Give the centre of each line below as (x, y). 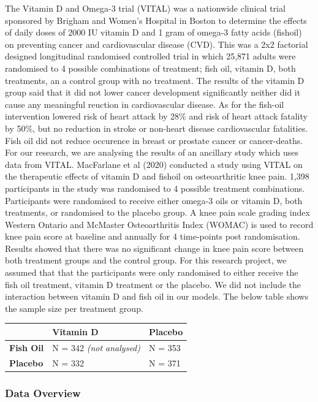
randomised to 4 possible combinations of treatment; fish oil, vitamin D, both (150, 68)
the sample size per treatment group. (74, 308)
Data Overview (43, 393)
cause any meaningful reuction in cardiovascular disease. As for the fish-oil (145, 104)
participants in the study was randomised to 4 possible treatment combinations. (155, 188)
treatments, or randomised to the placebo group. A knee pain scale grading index (157, 212)
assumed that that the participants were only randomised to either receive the (152, 272)
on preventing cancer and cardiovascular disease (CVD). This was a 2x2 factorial (157, 44)
